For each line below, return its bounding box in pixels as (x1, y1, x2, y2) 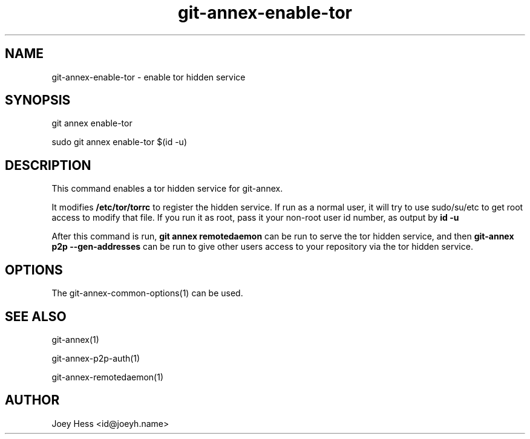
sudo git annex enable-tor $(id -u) (51, 137, 188, 148)
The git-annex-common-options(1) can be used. (51, 288, 243, 299)
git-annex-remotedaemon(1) (51, 371, 164, 382)
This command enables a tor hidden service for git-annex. (51, 183, 283, 194)
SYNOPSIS (5, 93, 71, 108)
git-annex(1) (51, 334, 99, 345)
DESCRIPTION (5, 157, 91, 173)
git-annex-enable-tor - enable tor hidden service (51, 71, 246, 82)
